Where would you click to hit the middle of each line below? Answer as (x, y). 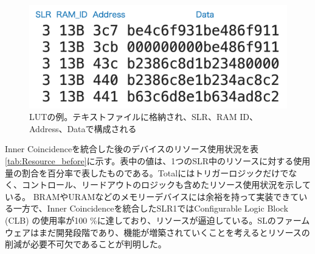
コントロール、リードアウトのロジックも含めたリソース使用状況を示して (166, 185)
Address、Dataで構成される (83, 128)
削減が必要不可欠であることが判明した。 (86, 244)
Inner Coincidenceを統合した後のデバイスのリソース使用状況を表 (132, 149)
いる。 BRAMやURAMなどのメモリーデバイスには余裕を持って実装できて (152, 196)
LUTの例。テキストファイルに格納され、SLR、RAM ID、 (144, 117)
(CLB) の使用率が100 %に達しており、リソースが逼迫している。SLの (140, 220)
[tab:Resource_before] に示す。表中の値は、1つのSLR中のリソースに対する (149, 160)
